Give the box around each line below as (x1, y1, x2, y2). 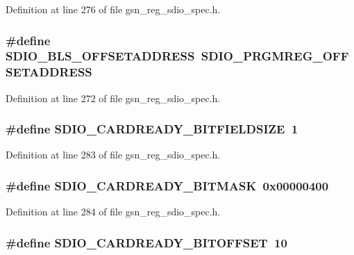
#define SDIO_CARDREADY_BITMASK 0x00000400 (6, 176, 329, 194)
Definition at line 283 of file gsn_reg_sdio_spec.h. (6, 147, 221, 162)
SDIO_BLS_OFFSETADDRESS (6, 47, 195, 65)
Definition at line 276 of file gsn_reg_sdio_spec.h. (6, 2, 221, 16)
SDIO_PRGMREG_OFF (201, 47, 349, 65)
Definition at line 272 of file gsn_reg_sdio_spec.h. (6, 90, 221, 105)
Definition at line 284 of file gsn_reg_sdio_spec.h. (6, 204, 221, 219)
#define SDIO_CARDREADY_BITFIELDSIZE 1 (6, 120, 298, 138)
